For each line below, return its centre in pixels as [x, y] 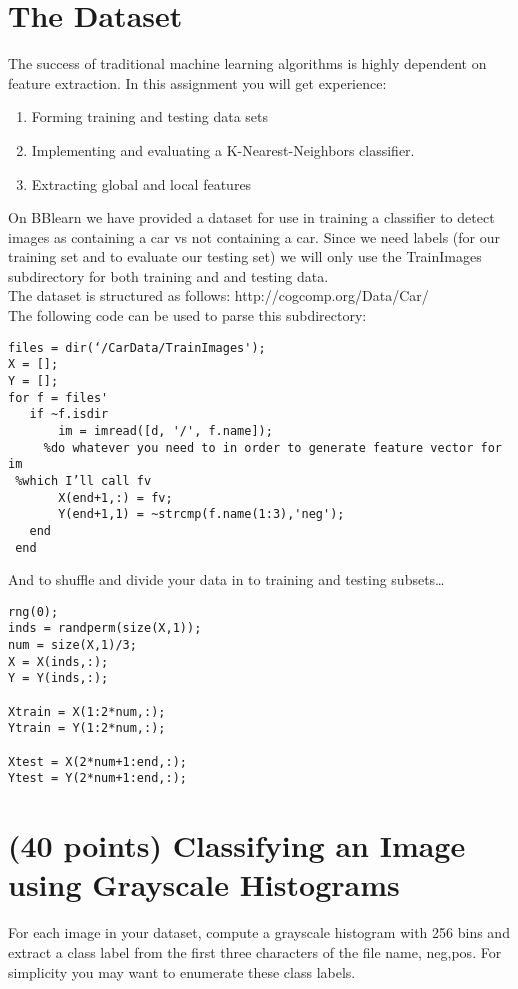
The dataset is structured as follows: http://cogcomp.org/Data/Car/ [218, 295]
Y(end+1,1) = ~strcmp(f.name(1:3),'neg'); [201, 514]
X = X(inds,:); [58, 661]
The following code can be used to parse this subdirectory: [187, 315]
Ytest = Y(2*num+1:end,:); [97, 778]
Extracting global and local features [141, 183]
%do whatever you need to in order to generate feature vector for [272, 447]
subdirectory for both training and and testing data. [168, 275]
